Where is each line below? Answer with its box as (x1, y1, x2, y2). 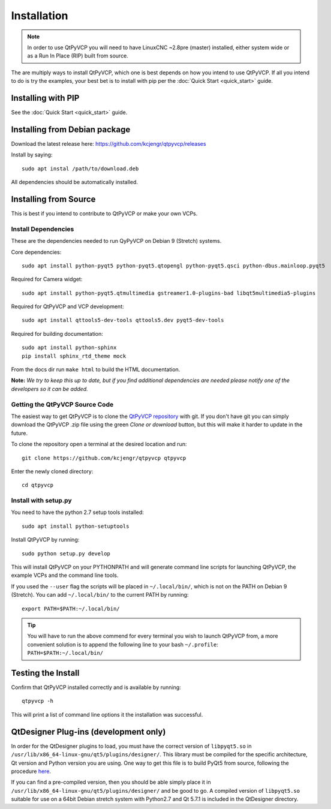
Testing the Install (11, 667, 80, 678)
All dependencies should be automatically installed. (11, 179, 138, 186)
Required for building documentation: (11, 330, 103, 337)
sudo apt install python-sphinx (22, 344, 117, 351)
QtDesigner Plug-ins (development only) (11, 726, 166, 737)
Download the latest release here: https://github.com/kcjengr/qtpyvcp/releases (11, 140, 206, 147)
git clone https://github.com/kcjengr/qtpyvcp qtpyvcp (22, 455, 186, 461)
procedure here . (11, 768, 51, 775)
